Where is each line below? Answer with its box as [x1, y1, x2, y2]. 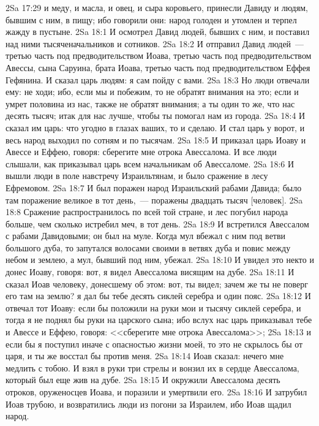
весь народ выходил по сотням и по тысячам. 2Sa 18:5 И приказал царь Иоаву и [6, 133, 306, 146]
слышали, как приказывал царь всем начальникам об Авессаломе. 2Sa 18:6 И [6, 157, 295, 170]
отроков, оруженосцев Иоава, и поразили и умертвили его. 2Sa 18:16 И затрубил [6, 386, 307, 398]
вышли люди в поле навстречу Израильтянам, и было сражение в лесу [6, 169, 268, 182]
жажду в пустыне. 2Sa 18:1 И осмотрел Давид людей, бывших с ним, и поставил [6, 25, 310, 38]
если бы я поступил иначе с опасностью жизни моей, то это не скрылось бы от [6, 337, 303, 350]
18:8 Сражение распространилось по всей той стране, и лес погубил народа [6, 205, 288, 218]
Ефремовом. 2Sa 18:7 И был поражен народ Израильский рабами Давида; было [6, 181, 302, 194]
